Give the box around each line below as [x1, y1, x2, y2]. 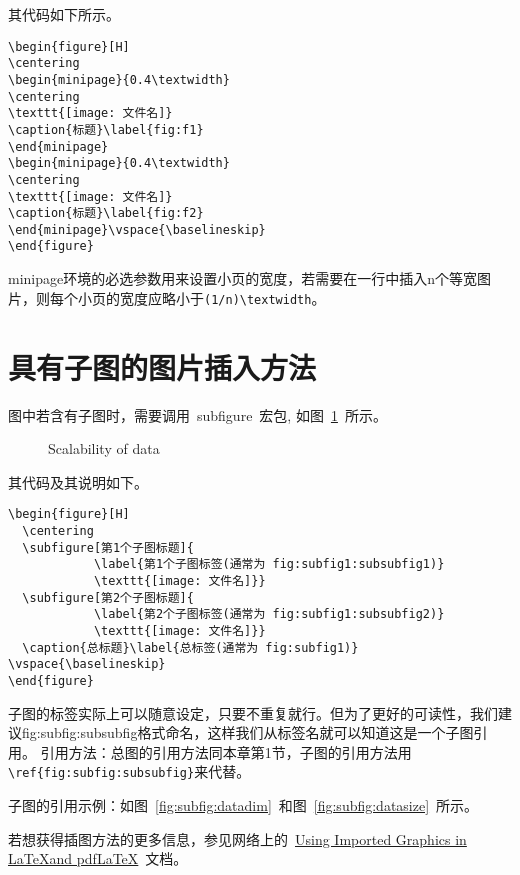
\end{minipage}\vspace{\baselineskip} [8, 222, 266, 237]
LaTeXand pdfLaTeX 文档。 [8, 848, 188, 869]
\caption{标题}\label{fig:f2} [8, 206, 204, 221]
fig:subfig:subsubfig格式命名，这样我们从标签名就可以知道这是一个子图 [21, 722, 474, 743]
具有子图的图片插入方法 [8, 346, 317, 387]
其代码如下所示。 [8, 4, 120, 24]
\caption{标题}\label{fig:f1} [8, 122, 204, 137]
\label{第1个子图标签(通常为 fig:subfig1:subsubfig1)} [93, 557, 445, 572]
